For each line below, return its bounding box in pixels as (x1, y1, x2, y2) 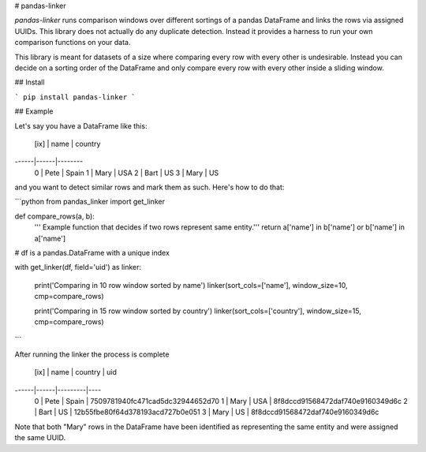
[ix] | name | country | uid (34, 368, 118, 377)
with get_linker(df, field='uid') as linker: (14, 263, 142, 272)
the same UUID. (14, 433, 66, 443)
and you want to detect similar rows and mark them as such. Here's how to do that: (14, 182, 285, 192)
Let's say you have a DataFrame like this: (14, 121, 148, 130)
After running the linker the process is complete (14, 349, 170, 359)
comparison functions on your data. (14, 38, 131, 47)
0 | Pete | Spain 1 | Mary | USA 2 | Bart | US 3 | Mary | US (34, 168, 219, 177)
